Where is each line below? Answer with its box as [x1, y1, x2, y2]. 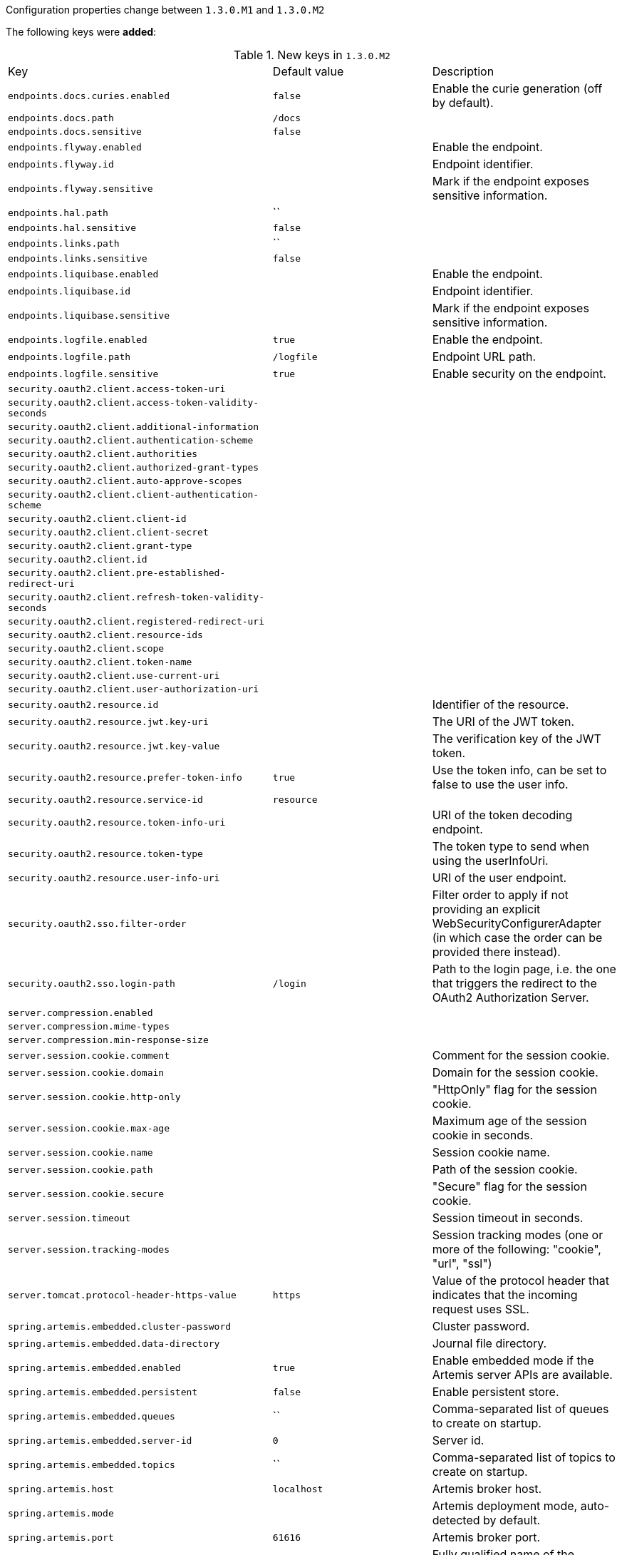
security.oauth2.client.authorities [8, 448, 198, 459]
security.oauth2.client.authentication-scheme [8, 435, 254, 446]
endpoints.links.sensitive [8, 253, 147, 264]
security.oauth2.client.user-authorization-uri [8, 684, 259, 694]
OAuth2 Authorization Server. [432, 990, 589, 1005]
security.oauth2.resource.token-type [8, 848, 203, 859]
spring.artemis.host [8, 1483, 114, 1494]
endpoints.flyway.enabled [8, 141, 142, 153]
